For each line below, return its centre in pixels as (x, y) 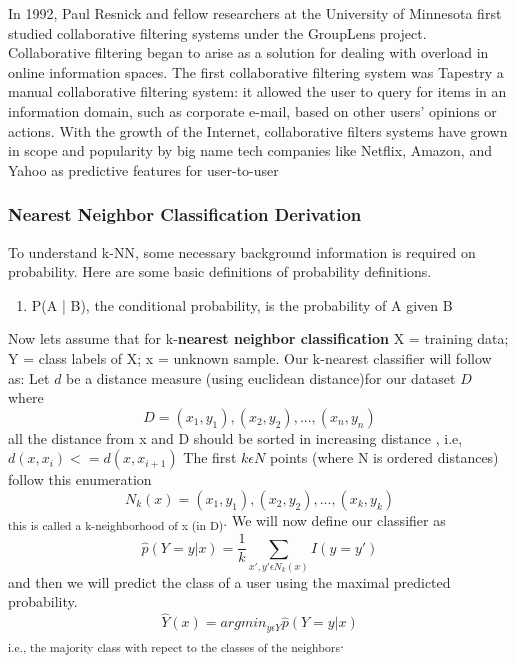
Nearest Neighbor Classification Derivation (185, 214)
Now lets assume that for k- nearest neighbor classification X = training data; (258, 338)
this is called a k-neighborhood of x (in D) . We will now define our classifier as (227, 521)
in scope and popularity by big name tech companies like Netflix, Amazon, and (250, 150)
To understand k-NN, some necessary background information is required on (242, 251)
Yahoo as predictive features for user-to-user (143, 169)
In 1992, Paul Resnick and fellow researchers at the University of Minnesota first (255, 13)
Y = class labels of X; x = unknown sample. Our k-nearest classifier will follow (250, 357)
